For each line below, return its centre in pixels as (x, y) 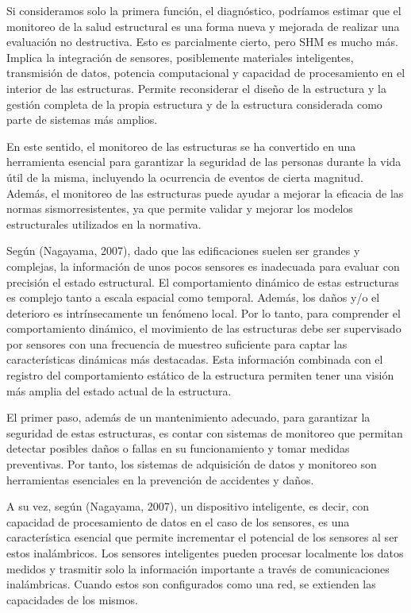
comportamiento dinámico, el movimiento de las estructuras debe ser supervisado (204, 328)
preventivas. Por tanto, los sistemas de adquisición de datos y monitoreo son (192, 464)
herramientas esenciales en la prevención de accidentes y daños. (160, 479)
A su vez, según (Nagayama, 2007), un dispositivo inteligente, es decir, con (188, 506)
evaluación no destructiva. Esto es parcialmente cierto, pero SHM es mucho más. (202, 42)
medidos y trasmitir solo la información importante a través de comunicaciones (198, 568)
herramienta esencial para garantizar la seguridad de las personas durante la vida (204, 162)
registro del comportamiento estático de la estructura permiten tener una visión (200, 375)
